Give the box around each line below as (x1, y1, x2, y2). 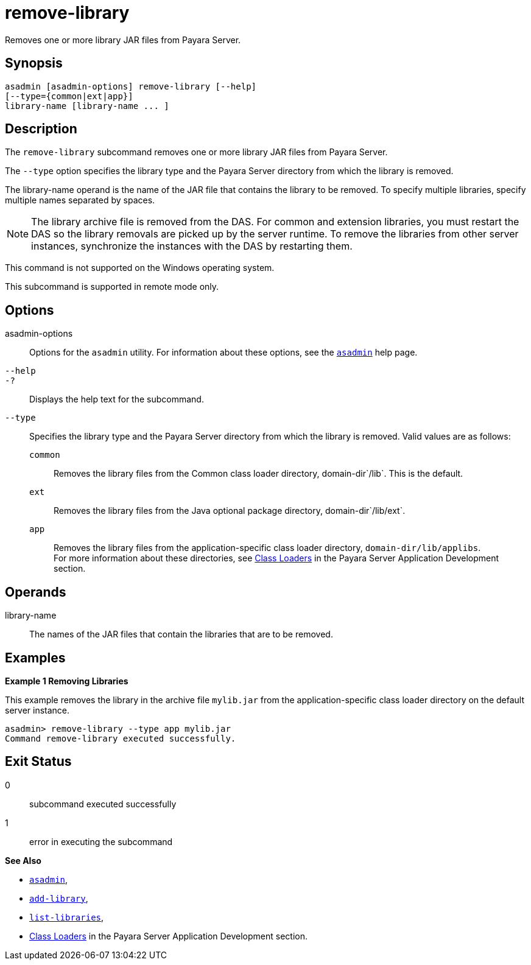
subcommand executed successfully (29, 798, 177, 809)
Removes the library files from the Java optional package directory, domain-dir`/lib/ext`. (54, 505, 406, 516)
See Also (5, 855, 41, 866)
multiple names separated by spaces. (5, 195, 155, 206)
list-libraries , (29, 911, 104, 922)
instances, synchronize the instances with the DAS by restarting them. (31, 240, 353, 253)
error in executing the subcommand (29, 836, 173, 847)
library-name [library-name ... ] (5, 100, 169, 111)
